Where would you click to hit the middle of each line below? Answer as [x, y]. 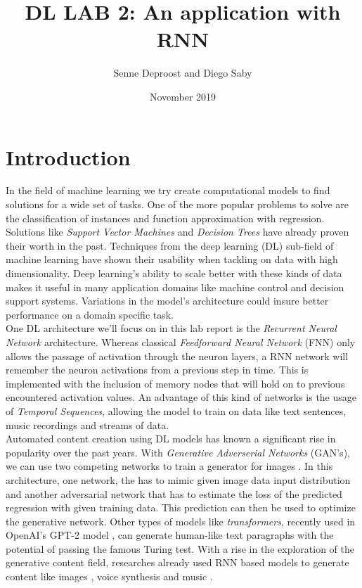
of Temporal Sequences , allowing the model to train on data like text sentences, [176, 410]
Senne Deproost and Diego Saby [183, 73]
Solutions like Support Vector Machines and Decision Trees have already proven [177, 232]
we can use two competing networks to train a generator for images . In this [169, 466]
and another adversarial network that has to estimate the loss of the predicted [174, 493]
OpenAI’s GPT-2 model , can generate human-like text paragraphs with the [170, 535]
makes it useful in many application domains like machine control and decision [175, 287]
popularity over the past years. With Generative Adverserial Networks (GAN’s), [178, 452]
